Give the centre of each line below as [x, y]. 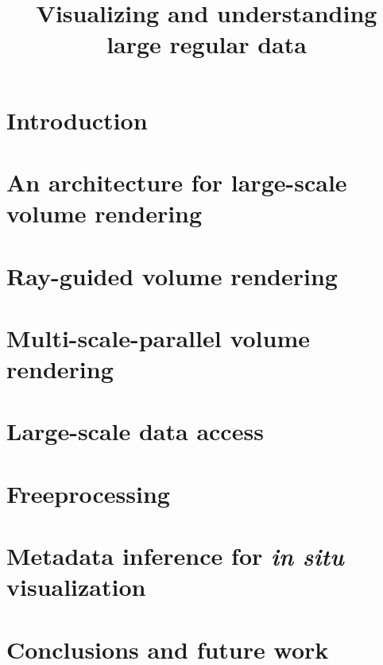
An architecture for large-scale [177, 182]
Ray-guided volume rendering [172, 275]
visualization [76, 587]
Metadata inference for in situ [175, 556]
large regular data [207, 44]
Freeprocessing [88, 493]
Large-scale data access [135, 431]
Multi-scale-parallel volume [159, 337]
